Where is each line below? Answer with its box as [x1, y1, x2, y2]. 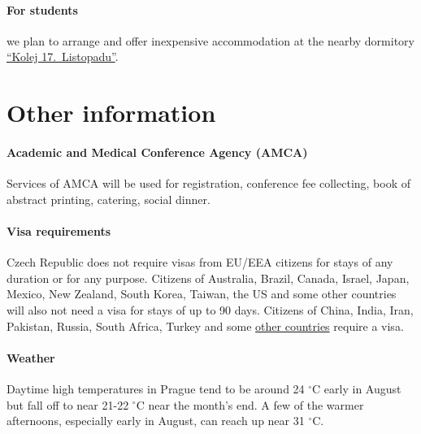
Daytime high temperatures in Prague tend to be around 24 [7, 380, 305, 397]
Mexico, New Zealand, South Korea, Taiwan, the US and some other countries [7, 285, 397, 302]
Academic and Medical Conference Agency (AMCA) [7, 143, 308, 160]
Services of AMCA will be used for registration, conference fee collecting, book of [7, 175, 411, 192]
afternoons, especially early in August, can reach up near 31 [7, 412, 305, 429]
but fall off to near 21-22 [7, 396, 129, 413]
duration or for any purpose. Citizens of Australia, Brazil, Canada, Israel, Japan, [7, 269, 410, 286]
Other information [7, 96, 216, 129]
